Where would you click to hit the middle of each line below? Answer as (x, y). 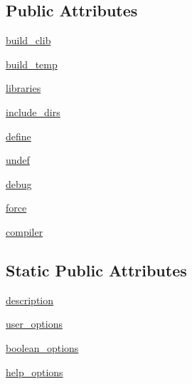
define (18, 136)
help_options (34, 372)
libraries (23, 88)
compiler (25, 231)
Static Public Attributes (96, 270)
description (30, 300)
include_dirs (33, 111)
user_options (34, 324)
